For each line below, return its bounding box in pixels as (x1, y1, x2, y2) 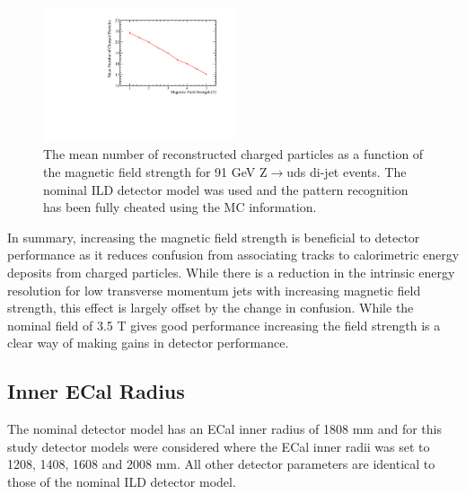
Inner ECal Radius (7, 377, 185, 405)
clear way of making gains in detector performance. (7, 333, 289, 352)
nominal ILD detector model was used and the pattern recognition (43, 180, 409, 198)
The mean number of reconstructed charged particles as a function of (43, 145, 424, 163)
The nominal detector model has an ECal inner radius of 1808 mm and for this (7, 419, 442, 438)
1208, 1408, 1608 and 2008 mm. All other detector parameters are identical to (7, 454, 435, 473)
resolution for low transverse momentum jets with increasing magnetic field (7, 280, 421, 299)
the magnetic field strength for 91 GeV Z (43, 163, 268, 181)
